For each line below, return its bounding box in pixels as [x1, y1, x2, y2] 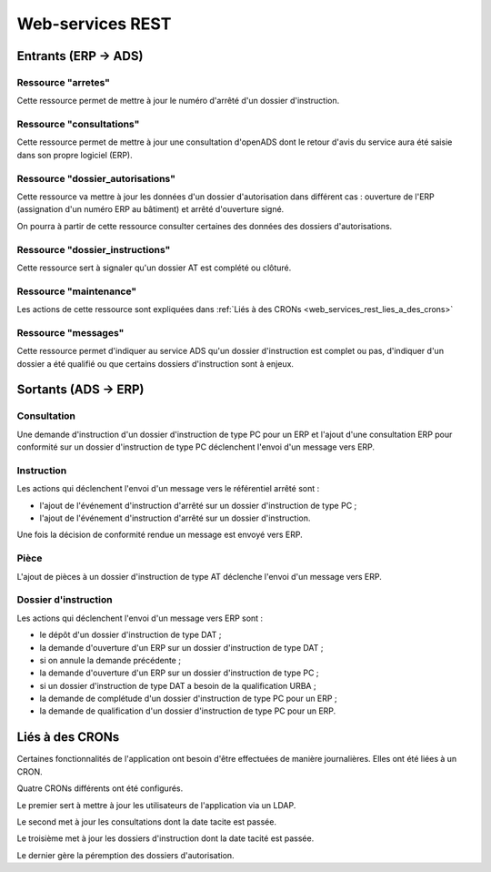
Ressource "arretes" [16, 76, 111, 88]
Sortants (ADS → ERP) [16, 382, 145, 398]
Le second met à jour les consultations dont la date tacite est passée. [16, 816, 277, 827]
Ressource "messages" [16, 326, 125, 339]
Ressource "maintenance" [16, 285, 136, 298]
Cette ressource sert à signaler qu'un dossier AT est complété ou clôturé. [16, 262, 292, 273]
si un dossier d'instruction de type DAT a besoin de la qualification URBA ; [39, 680, 317, 691]
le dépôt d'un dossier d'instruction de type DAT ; [39, 629, 222, 641]
